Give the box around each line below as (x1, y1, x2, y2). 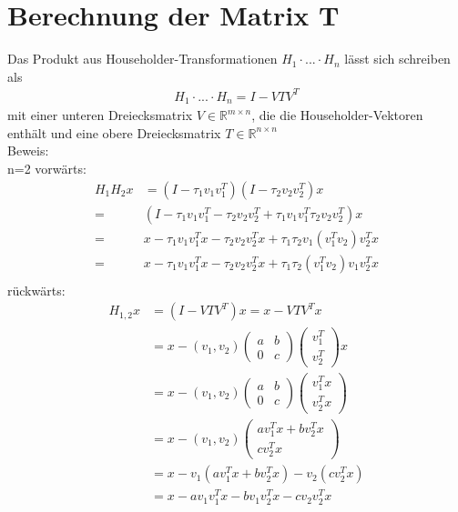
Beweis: (7, 141, 49, 160)
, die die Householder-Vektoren (251, 105, 423, 125)
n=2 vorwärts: (7, 159, 87, 178)
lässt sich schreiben (344, 49, 451, 68)
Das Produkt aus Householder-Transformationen (7, 49, 278, 68)
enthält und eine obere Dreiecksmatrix (7, 123, 221, 142)
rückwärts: (7, 280, 66, 299)
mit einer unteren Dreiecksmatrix (7, 105, 193, 125)
